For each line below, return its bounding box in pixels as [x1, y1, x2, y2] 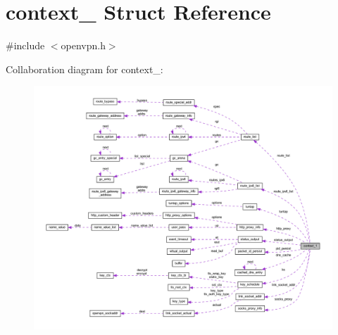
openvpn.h [61, 38, 106, 53]
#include [6, 38, 45, 53]
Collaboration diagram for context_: [6, 61, 163, 76]
